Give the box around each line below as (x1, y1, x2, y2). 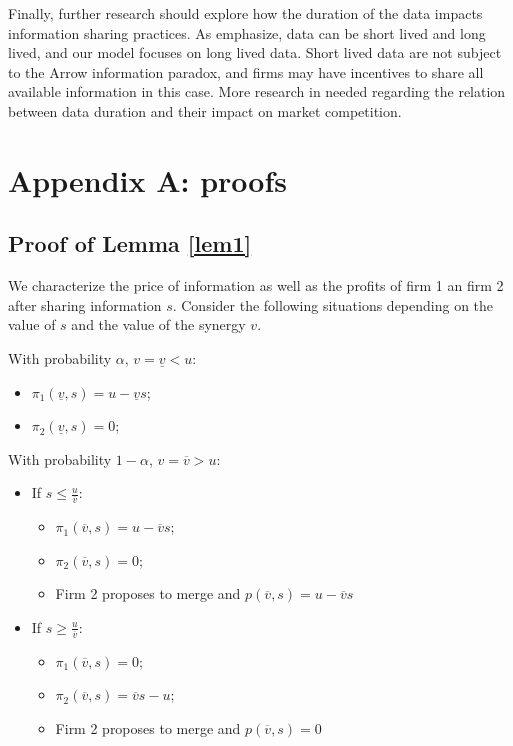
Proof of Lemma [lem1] (8, 228, 252, 259)
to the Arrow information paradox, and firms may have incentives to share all (8, 61, 484, 82)
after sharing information (8, 294, 162, 315)
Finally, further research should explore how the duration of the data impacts (8, 3, 483, 23)
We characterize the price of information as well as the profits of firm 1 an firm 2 (8, 275, 504, 296)
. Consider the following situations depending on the (172, 294, 494, 315)
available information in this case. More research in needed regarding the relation (8, 81, 506, 102)
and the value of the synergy (71, 314, 246, 335)
